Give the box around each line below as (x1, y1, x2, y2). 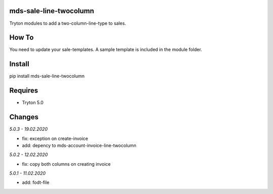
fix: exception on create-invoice (22, 135, 88, 141)
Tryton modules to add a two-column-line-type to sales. (9, 20, 126, 26)
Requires (9, 86, 38, 95)
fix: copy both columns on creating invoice (22, 161, 111, 167)
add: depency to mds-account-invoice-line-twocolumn (22, 142, 136, 149)
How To (9, 33, 34, 42)
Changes (9, 113, 39, 121)
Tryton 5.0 (22, 100, 44, 106)
